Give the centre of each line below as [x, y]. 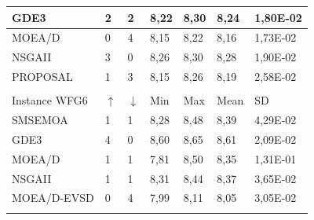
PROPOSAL [42, 77]
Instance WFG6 [50, 100]
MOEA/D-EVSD [53, 198]
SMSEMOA [40, 119]
